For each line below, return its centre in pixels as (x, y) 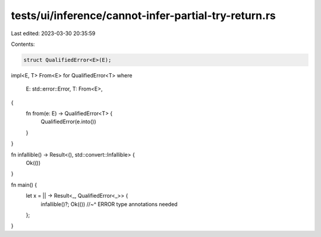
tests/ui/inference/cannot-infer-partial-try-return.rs (143, 15)
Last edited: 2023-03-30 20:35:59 (53, 33)
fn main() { (24, 185)
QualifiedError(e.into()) (68, 121)
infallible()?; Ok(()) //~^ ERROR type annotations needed (109, 204)
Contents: (23, 44)
